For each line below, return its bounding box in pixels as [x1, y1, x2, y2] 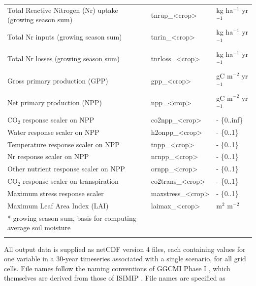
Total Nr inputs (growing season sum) [7, 31, 122, 41]
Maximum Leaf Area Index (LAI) [7, 200, 109, 210]
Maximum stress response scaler [7, 188, 104, 198]
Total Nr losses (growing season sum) [7, 53, 120, 64]
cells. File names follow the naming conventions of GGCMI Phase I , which [4, 263, 230, 273]
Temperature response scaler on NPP [7, 139, 120, 149]
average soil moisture [7, 222, 71, 233]
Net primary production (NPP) [7, 97, 102, 108]
